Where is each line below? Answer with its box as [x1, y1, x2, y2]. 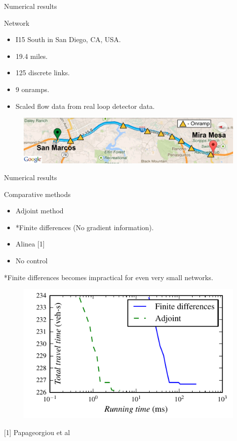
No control [15, 255, 48, 265]
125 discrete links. [15, 67, 70, 78]
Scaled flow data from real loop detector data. [15, 100, 155, 111]
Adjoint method [15, 205, 64, 216]
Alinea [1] [15, 239, 45, 249]
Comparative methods [4, 189, 71, 199]
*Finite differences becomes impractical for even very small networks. [4, 272, 213, 282]
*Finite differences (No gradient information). [15, 222, 154, 232]
